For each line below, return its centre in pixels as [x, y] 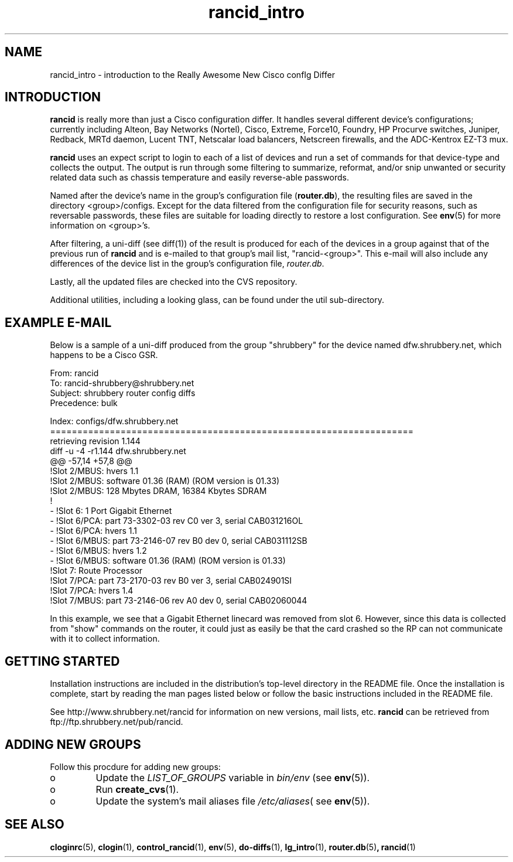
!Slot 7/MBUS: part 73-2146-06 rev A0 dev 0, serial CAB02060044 [179, 601]
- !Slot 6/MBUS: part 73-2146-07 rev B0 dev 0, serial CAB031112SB [179, 541]
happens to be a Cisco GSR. [104, 355]
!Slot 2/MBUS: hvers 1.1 [94, 471]
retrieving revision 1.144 [95, 441]
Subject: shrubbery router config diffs [123, 393]
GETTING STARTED [62, 661]
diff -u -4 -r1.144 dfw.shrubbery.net [118, 451]
